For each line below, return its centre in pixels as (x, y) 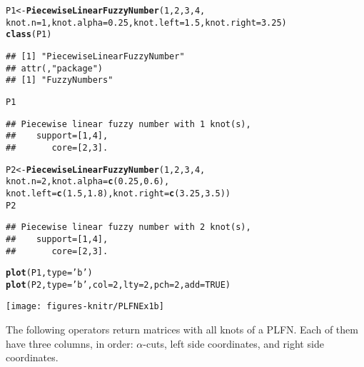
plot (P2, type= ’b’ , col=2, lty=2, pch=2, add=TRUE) (118, 285)
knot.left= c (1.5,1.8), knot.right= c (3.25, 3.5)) (118, 193)
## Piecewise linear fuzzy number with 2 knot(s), (128, 227)
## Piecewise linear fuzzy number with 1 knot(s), (128, 124)
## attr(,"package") (55, 68)
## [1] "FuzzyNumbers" (60, 80)
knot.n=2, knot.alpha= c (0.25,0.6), (88, 182)
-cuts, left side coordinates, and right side (233, 343)
